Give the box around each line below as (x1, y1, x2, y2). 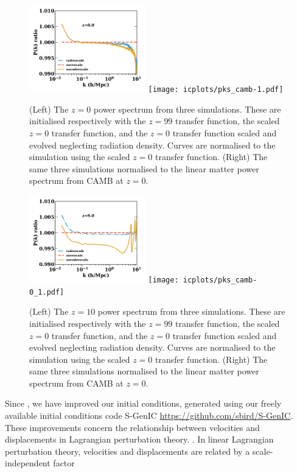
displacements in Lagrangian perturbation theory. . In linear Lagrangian (5, 433, 274, 446)
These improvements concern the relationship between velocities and (5, 421, 260, 433)
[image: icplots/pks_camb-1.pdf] (148, 85, 284, 94)
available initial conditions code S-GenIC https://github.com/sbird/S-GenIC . (5, 409, 293, 422)
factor (53, 457, 75, 469)
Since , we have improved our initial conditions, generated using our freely (5, 397, 282, 410)
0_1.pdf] (29, 287, 65, 296)
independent (5, 457, 51, 469)
